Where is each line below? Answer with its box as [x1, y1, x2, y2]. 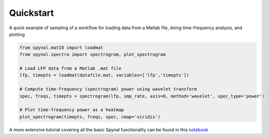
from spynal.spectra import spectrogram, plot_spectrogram [19, 52, 166, 57]
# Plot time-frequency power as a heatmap [19, 107, 124, 113]
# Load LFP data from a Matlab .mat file [19, 66, 122, 71]
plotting [9, 31, 25, 37]
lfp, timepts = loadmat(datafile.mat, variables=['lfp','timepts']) [19, 72, 189, 78]
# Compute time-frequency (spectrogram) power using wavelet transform [19, 87, 197, 92]
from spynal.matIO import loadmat [19, 45, 103, 50]
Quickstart [9, 7, 54, 18]
